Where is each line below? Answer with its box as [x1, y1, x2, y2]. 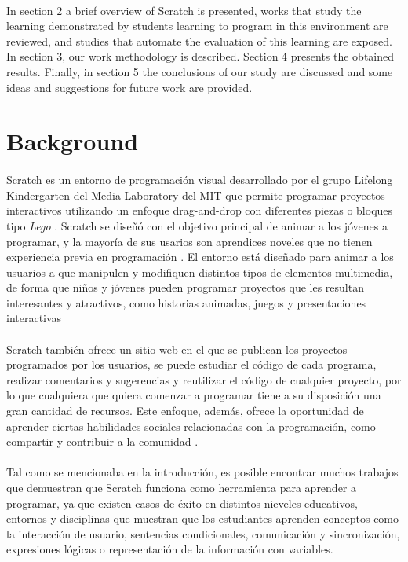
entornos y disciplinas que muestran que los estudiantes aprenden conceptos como [6, 510, 399, 527]
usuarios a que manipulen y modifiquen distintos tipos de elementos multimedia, [6, 263, 393, 280]
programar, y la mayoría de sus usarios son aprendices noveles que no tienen [6, 233, 373, 249]
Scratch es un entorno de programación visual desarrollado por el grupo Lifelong [6, 171, 393, 188]
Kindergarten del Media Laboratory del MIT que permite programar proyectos [6, 186, 385, 203]
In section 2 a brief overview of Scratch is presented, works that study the [6, 2, 362, 18]
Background [6, 125, 139, 157]
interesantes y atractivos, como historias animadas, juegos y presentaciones [6, 294, 366, 310]
